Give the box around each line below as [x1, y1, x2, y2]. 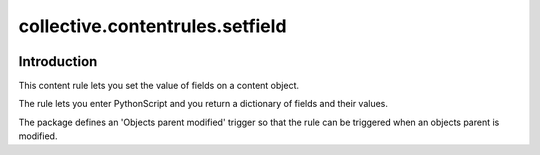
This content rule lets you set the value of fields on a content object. [18, 80, 300, 92]
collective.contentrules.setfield [18, 15, 287, 37]
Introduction [18, 53, 98, 70]
